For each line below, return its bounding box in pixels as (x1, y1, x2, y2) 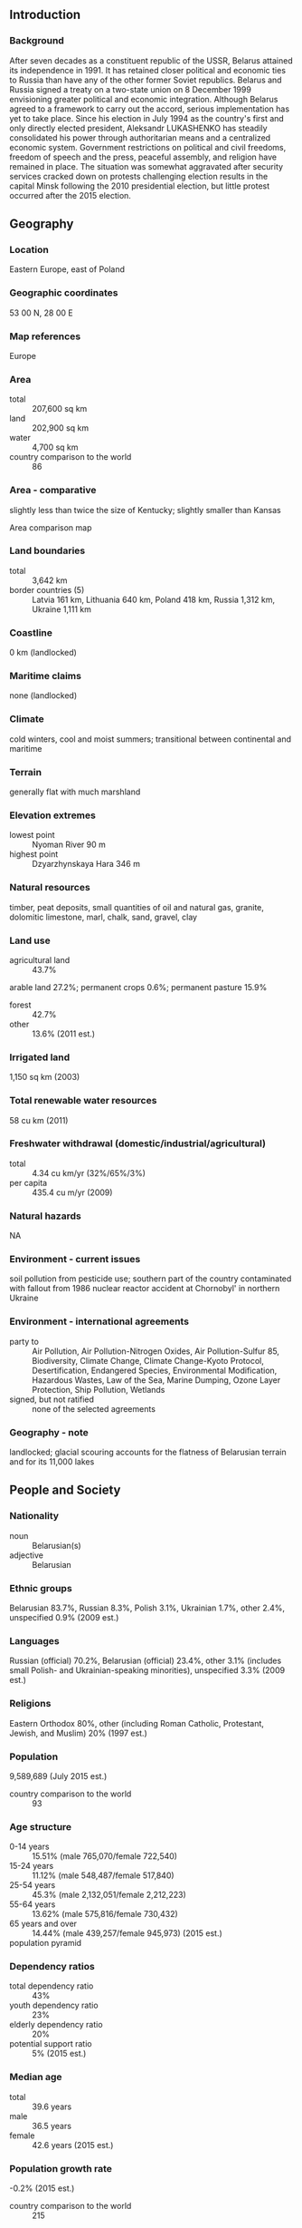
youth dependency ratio (9, 1999, 99, 2011)
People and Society (9, 1483, 121, 1498)
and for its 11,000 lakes (9, 1456, 95, 1467)
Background (9, 34, 65, 47)
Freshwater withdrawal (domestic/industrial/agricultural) (9, 1137, 267, 1150)
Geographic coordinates (9, 287, 118, 299)
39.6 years (32, 2101, 72, 2112)
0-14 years (9, 1841, 50, 1853)
